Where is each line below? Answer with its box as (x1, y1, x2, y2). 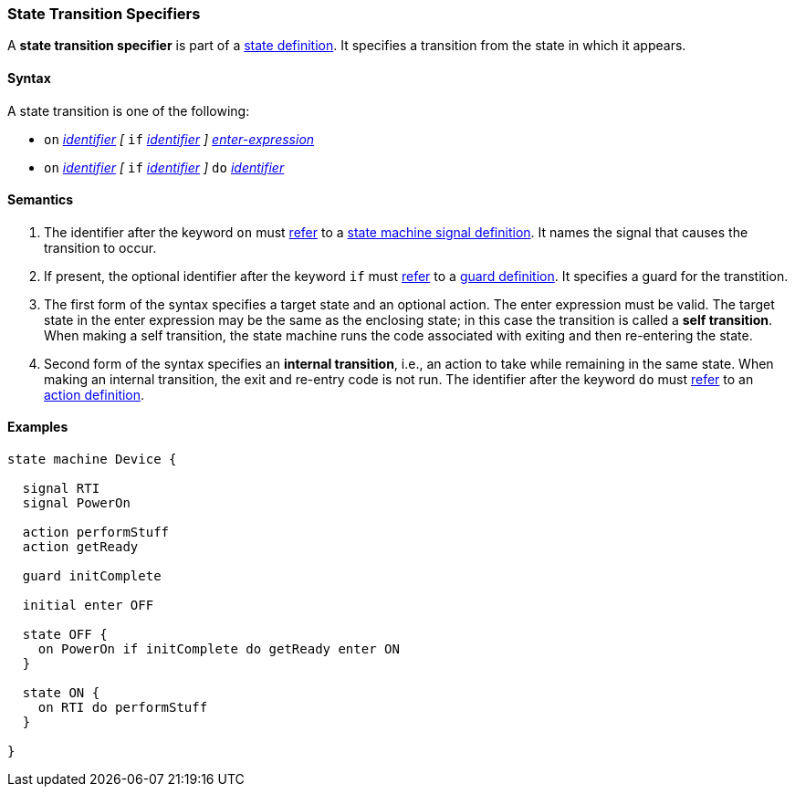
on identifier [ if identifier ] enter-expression (44, 131, 315, 147)
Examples (7, 419, 68, 435)
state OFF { (22, 627, 108, 643)
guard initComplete (22, 569, 162, 584)
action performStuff (22, 525, 170, 540)
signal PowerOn (22, 496, 131, 511)
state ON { (22, 685, 100, 701)
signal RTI (22, 481, 100, 496)
